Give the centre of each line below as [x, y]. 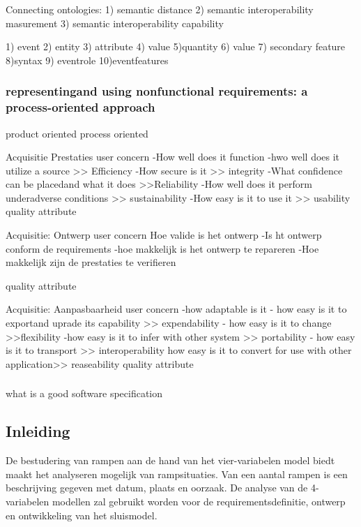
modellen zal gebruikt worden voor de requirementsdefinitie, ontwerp [199, 501]
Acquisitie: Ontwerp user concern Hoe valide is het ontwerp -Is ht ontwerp [164, 235]
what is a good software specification [84, 393]
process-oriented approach [80, 107]
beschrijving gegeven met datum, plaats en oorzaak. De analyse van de [157, 488]
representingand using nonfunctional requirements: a [157, 91]
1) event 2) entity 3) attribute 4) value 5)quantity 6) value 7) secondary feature [176, 46]
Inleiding [38, 431]
